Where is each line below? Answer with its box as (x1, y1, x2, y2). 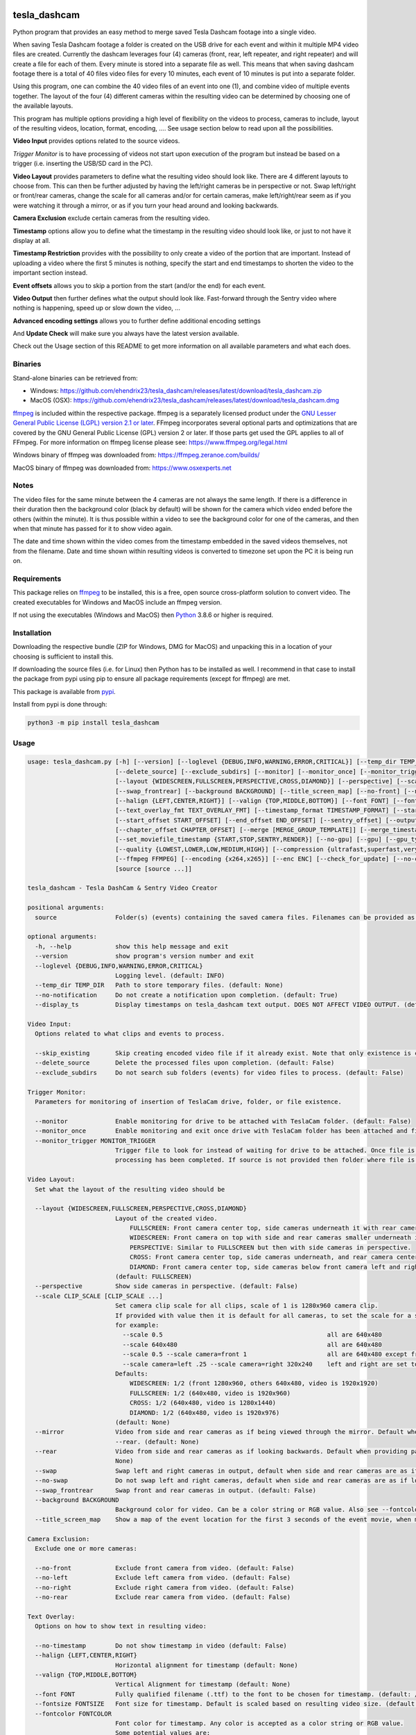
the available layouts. (12, 101, 73, 110)
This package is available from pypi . (12, 687, 116, 695)
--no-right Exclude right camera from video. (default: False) (35, 1583, 295, 1591)
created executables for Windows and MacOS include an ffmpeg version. (12, 598, 222, 607)
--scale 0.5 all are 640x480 (122, 1331, 383, 1339)
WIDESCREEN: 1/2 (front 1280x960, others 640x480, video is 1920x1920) (129, 1380, 379, 1387)
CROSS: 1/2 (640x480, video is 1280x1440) (129, 1399, 277, 1407)
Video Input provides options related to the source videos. (12, 137, 180, 145)
